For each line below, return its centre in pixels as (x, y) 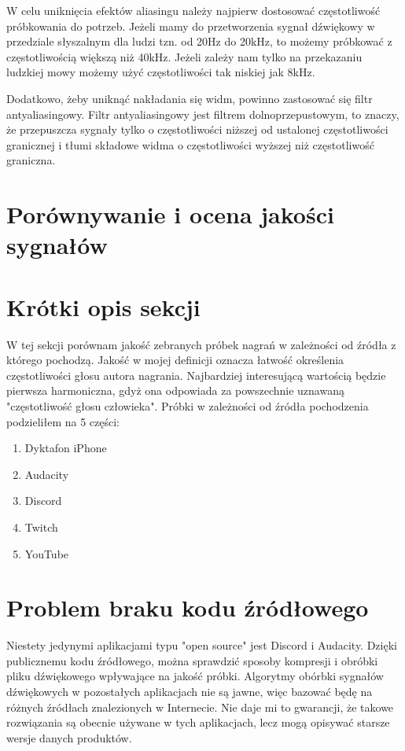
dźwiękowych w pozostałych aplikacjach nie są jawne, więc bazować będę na (190, 692)
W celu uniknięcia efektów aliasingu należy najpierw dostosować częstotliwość (193, 10)
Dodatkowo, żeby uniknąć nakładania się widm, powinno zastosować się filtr (190, 98)
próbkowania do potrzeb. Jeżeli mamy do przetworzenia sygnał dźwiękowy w (191, 26)
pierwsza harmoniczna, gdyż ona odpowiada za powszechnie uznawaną (175, 390)
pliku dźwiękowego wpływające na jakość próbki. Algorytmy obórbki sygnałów (195, 676)
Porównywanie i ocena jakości (170, 214)
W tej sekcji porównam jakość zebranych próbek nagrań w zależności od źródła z (201, 344)
